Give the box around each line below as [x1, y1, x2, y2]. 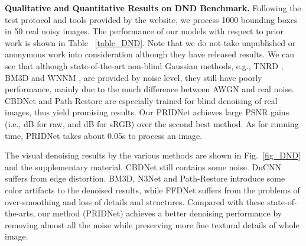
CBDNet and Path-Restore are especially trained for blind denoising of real [5, 94, 278, 106]
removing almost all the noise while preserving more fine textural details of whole [5, 218, 300, 231]
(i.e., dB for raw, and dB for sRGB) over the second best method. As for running [5, 117, 299, 130]
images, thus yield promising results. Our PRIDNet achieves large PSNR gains [5, 106, 289, 118]
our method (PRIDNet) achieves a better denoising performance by [38, 207, 282, 219]
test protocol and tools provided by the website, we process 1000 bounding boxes [5, 13, 298, 25]
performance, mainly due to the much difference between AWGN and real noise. [5, 83, 294, 95]
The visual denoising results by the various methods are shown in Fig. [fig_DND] [5, 149, 301, 161]
